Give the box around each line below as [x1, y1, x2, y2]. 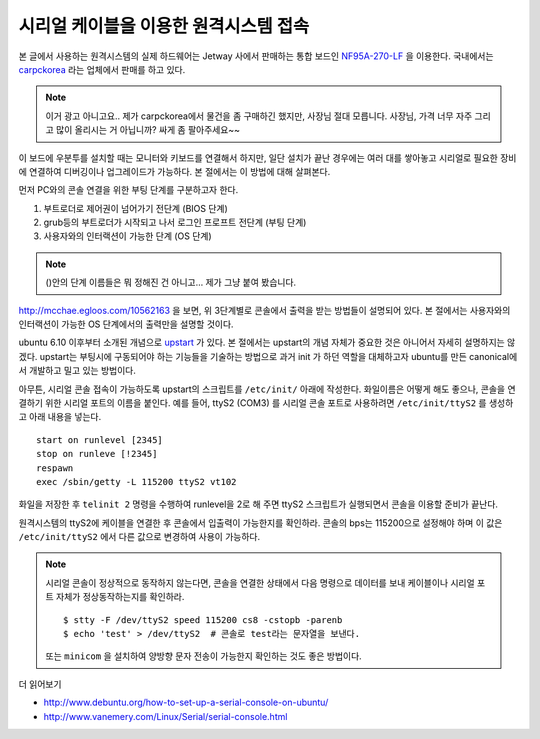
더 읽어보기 [18, 678, 62, 690]
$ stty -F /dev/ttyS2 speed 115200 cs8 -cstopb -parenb [63, 614, 343, 625]
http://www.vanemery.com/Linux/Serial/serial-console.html [43, 710, 288, 722]
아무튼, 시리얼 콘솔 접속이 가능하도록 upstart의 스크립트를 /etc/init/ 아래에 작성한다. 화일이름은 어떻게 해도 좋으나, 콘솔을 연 [18, 383, 516, 395]
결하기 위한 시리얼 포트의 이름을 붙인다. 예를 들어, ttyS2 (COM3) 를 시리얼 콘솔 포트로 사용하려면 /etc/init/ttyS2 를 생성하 [18, 396, 514, 409]
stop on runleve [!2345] [36, 448, 158, 460]
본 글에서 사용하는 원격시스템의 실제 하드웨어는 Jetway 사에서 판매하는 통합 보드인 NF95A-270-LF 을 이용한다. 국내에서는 [18, 50, 494, 62]
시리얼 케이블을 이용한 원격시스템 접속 [18, 15, 310, 37]
